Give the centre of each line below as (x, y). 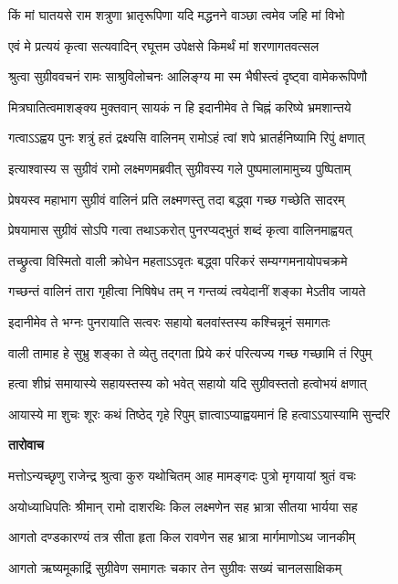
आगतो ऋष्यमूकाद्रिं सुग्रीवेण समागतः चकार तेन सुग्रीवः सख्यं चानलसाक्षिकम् (175, 567)
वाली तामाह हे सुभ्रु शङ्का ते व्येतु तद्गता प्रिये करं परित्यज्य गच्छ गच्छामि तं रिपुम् (190, 352)
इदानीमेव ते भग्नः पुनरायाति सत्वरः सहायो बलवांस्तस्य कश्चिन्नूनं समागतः (169, 321)
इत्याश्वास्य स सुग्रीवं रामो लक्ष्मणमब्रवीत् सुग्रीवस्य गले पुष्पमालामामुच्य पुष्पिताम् (180, 168)
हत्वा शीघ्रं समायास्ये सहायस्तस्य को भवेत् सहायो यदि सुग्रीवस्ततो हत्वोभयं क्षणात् (188, 383)
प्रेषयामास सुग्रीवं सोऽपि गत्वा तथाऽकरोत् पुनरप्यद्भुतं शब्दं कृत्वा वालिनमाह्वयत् (180, 230)
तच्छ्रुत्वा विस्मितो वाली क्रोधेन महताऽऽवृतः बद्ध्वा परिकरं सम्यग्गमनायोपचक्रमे (178, 260)
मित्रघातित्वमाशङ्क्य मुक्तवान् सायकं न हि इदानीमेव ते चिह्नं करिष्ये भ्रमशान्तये (180, 106)
